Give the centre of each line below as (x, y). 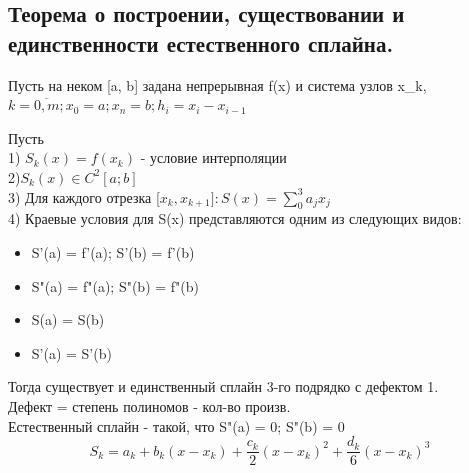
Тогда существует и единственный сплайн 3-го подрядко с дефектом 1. (223, 386)
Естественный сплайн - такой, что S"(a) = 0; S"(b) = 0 (176, 425)
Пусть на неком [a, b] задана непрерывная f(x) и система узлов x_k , (217, 84)
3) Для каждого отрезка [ (84, 196)
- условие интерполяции (213, 157)
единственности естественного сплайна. (201, 42)
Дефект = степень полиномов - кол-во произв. (149, 405)
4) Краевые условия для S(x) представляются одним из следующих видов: (235, 218)
